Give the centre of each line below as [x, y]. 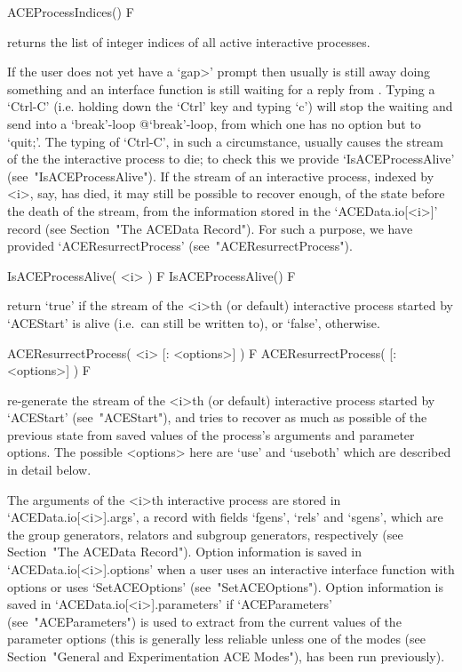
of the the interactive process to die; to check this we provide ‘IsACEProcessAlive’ [231, 159]
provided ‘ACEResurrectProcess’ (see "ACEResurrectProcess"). [180, 246]
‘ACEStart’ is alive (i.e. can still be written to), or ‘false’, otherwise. [194, 322]
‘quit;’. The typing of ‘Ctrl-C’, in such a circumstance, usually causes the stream [225, 141]
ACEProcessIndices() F [71, 12]
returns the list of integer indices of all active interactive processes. [189, 41]
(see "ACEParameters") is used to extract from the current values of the [204, 621]
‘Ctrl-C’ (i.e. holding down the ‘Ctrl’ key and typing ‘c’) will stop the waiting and [230, 106]
